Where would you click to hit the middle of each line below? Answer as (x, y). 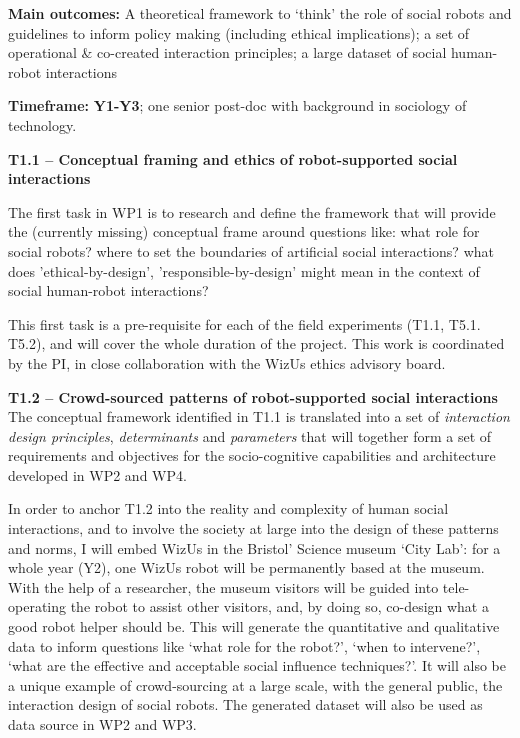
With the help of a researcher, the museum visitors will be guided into (223, 586)
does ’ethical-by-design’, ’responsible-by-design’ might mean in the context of (244, 270)
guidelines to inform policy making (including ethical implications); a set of (239, 32)
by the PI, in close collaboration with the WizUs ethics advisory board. (227, 362)
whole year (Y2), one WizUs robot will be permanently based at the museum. (246, 567)
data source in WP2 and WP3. (102, 724)
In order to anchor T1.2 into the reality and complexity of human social (228, 508)
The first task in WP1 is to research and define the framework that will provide (252, 211)
